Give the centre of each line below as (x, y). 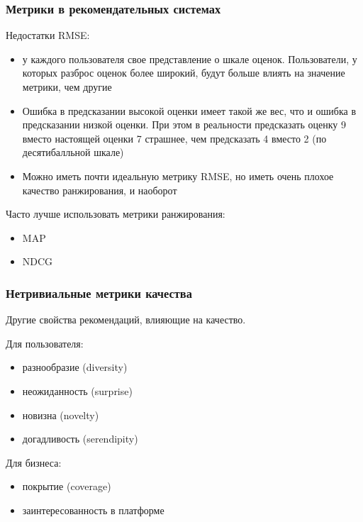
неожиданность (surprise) (77, 390)
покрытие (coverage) (67, 486)
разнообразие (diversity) (75, 367)
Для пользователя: (45, 343)
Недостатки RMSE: (48, 35)
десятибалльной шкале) (73, 152)
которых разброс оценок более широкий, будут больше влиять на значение (184, 73)
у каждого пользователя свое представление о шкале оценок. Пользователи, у (190, 59)
